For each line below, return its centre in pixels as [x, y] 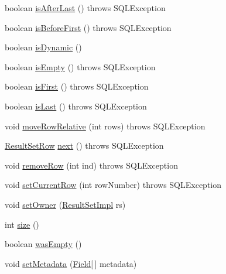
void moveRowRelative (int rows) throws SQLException [105, 126]
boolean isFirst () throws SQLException [77, 86]
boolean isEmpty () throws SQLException [80, 66]
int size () [22, 224]
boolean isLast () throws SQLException [76, 106]
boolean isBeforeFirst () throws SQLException [88, 27]
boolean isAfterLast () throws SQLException [85, 8]
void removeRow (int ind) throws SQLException [91, 165]
